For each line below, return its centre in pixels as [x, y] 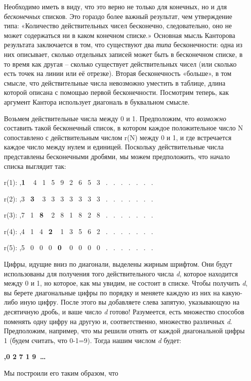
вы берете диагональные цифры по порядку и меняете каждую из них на [112, 292]
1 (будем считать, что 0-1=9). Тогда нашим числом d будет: [93, 340]
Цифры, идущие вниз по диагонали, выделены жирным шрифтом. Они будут [118, 264]
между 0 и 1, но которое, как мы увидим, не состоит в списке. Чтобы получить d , [126, 283]
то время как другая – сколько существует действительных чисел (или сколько [120, 63]
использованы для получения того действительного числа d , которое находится [121, 273]
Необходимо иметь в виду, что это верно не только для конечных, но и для [116, 6]
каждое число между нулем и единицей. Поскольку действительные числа [114, 147]
